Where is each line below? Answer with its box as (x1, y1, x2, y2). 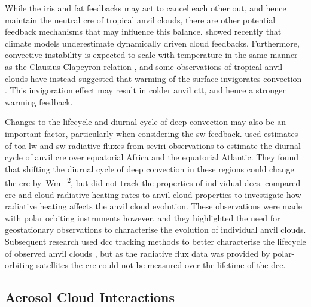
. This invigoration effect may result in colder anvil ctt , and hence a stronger (5, 84, 286, 96)
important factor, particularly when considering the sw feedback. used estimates (5, 127, 298, 139)
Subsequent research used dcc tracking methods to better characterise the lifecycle (5, 235, 306, 247)
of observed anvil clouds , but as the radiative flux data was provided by (5, 247, 270, 259)
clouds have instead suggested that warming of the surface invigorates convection (5, 72, 302, 84)
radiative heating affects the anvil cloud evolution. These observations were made (5, 200, 302, 212)
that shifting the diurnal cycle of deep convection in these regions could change (5, 162, 294, 175)
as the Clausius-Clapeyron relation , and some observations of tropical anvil (5, 60, 283, 72)
